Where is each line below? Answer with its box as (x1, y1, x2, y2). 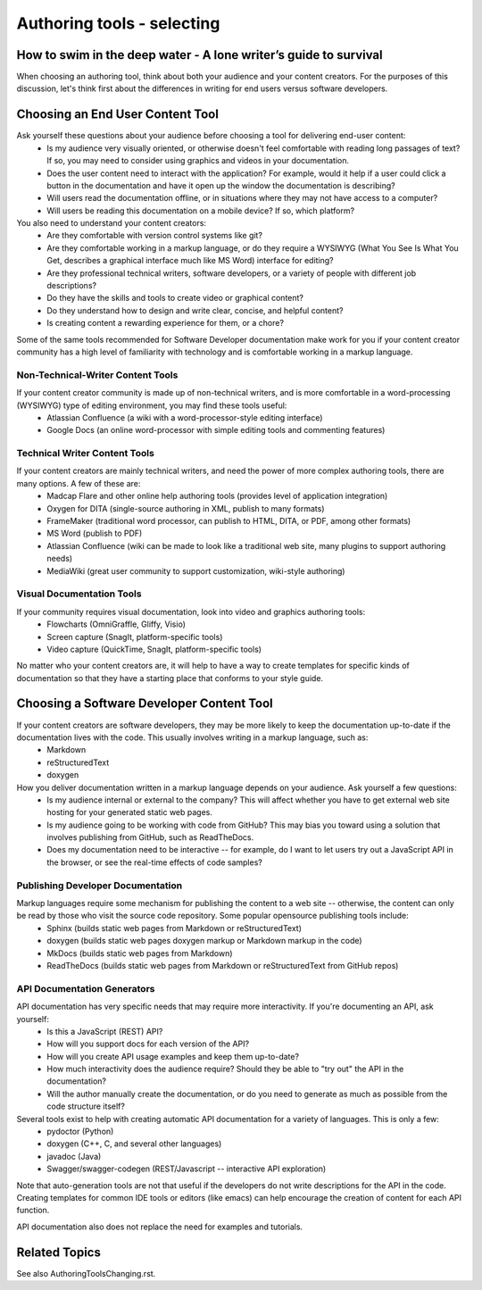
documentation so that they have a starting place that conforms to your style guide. (16, 672, 324, 683)
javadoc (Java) (46, 1151, 102, 1161)
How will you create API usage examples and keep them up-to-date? (46, 1051, 299, 1061)
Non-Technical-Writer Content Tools (16, 369, 179, 381)
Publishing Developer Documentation (16, 879, 183, 892)
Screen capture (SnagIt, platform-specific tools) (46, 631, 223, 642)
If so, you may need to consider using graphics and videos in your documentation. (46, 155, 350, 166)
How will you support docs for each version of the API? (46, 1038, 250, 1049)
